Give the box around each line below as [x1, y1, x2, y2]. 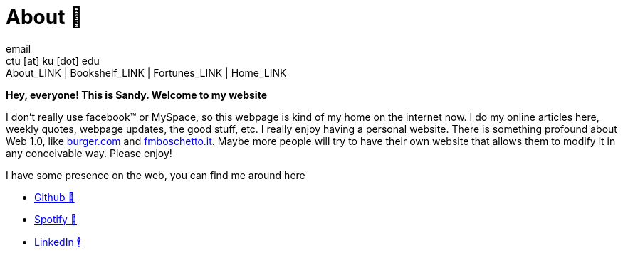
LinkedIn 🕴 [34, 235, 81, 248]
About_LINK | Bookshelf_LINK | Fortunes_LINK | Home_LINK [6, 66, 287, 79]
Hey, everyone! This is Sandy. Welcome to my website [6, 88, 267, 101]
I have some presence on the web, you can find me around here [6, 168, 305, 181]
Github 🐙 [34, 190, 75, 203]
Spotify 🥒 [34, 212, 78, 225]
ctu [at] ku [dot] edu [6, 54, 100, 67]
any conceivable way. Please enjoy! [6, 146, 172, 159]
